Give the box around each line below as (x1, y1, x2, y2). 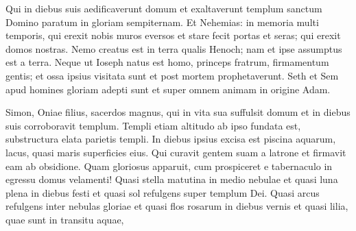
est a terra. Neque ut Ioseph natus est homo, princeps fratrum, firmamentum (5, 55, 329, 69)
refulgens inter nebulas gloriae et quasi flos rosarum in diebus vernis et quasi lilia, (5, 199, 348, 213)
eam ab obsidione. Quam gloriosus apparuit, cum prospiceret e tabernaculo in (5, 158, 333, 173)
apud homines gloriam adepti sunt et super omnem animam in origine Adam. (5, 82, 331, 96)
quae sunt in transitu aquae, (5, 212, 124, 226)
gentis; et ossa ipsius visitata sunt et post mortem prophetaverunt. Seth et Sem (5, 68, 339, 82)
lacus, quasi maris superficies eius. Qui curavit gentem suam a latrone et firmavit (5, 145, 346, 159)
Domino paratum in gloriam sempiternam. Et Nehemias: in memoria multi (5, 14, 319, 29)
